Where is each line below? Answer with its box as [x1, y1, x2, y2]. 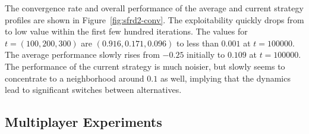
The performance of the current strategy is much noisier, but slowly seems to [5, 60, 285, 72]
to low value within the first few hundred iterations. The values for [5, 25, 248, 38]
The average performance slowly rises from [5, 48, 160, 61]
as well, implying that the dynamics [160, 71, 291, 84]
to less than [176, 36, 219, 49]
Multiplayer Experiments [5, 113, 162, 131]
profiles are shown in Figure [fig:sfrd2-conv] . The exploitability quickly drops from [5, 13, 304, 26]
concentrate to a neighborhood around [5, 71, 144, 84]
